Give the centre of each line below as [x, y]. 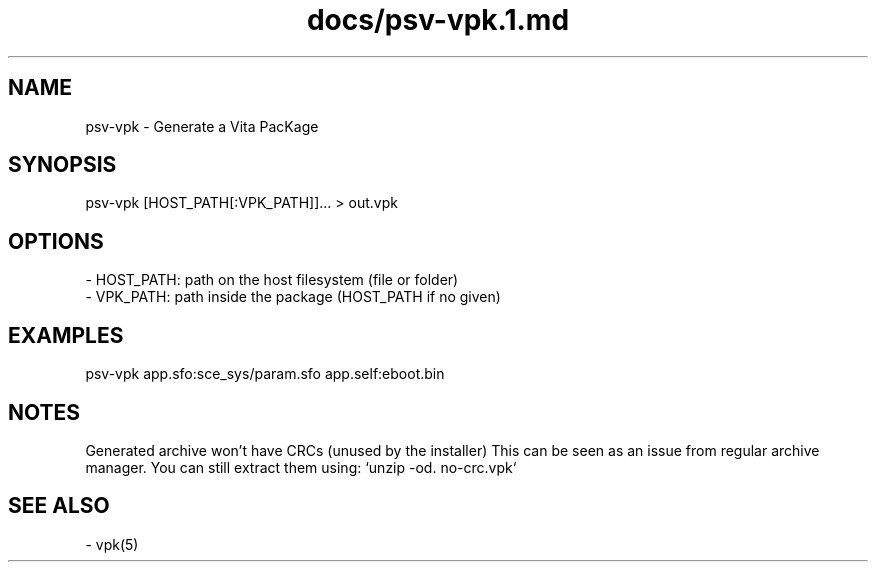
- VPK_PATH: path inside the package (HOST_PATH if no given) [293, 297]
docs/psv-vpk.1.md [438, 20]
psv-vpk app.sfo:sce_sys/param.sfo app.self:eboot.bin [265, 374]
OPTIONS [56, 241]
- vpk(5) [112, 544]
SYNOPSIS [62, 165]
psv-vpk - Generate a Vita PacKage [202, 126]
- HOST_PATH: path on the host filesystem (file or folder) [272, 280]
